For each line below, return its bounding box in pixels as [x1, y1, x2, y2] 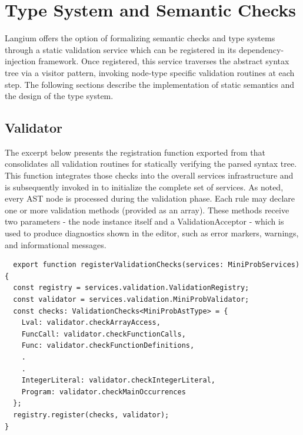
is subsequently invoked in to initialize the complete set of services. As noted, [5, 180, 284, 193]
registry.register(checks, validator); [13, 410, 169, 419]
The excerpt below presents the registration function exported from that [5, 146, 266, 158]
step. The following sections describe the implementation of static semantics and [5, 78, 295, 90]
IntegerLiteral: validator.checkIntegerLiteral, [21, 376, 215, 385]
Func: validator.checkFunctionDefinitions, [21, 341, 195, 350]
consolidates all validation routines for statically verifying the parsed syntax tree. [5, 157, 297, 170]
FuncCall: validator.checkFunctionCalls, [21, 329, 186, 338]
